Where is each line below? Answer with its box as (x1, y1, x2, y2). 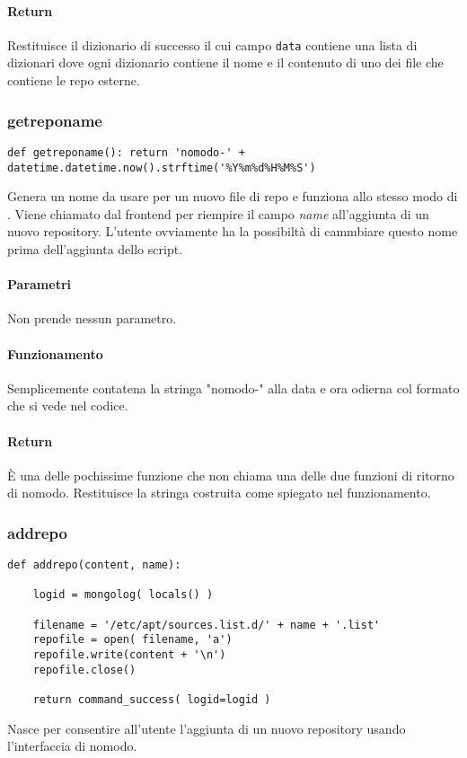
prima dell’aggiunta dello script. (7, 239, 183, 258)
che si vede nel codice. (7, 396, 128, 415)
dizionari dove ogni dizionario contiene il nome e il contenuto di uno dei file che (7, 53, 444, 72)
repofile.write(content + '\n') (32, 648, 226, 662)
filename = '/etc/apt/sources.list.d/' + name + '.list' (32, 618, 381, 631)
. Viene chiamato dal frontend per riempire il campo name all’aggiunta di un (7, 204, 429, 223)
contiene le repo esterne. (7, 71, 140, 90)
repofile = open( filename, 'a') (32, 633, 233, 647)
